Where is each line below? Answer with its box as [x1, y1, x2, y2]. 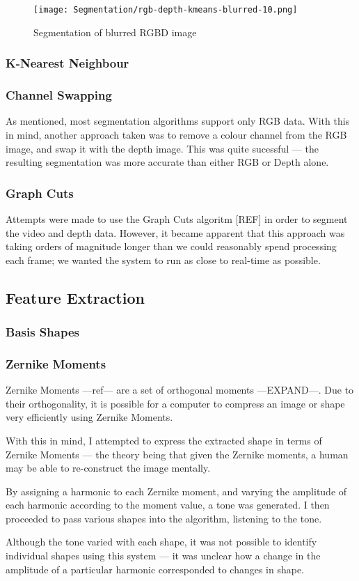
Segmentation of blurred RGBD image [33, 24, 197, 39]
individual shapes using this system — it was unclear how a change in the [6, 548, 321, 563]
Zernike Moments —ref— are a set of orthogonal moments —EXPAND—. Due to [6, 382, 354, 397]
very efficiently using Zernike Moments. [6, 410, 173, 424]
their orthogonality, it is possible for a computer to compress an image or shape [6, 396, 345, 410]
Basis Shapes [6, 323, 79, 340]
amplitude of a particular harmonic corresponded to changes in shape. [6, 561, 305, 576]
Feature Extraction [6, 286, 145, 308]
